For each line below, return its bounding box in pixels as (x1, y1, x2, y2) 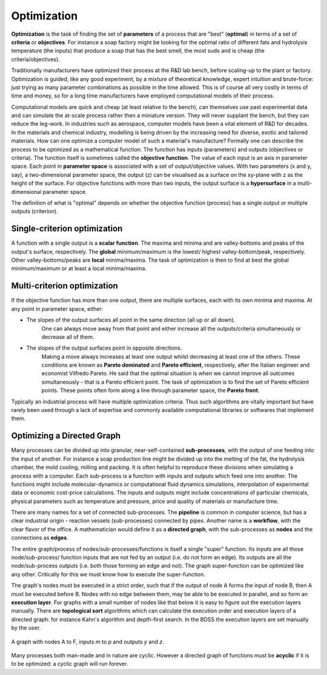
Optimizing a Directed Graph (11, 431, 121, 441)
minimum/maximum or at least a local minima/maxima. (11, 265, 147, 272)
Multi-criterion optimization (11, 281, 118, 291)
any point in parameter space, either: (11, 305, 104, 312)
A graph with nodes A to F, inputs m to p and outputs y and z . (11, 638, 165, 645)
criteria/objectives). (11, 55, 60, 63)
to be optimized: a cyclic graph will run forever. (11, 660, 128, 668)
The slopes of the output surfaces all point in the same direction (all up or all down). (26, 316, 236, 324)
